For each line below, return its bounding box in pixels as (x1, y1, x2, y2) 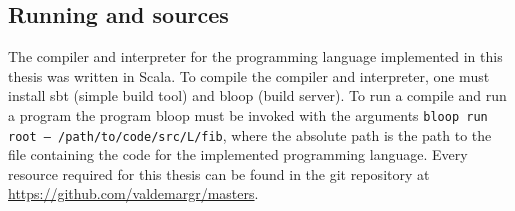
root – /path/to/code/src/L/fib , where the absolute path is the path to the (8, 124, 492, 145)
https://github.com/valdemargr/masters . (8, 183, 259, 204)
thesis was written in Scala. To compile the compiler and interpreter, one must (8, 65, 490, 86)
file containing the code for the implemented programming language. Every (8, 144, 468, 165)
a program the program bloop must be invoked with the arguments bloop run (8, 104, 488, 125)
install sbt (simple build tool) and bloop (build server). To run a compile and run (8, 85, 507, 106)
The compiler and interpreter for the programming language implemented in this (8, 46, 503, 67)
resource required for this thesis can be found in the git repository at (8, 163, 430, 184)
